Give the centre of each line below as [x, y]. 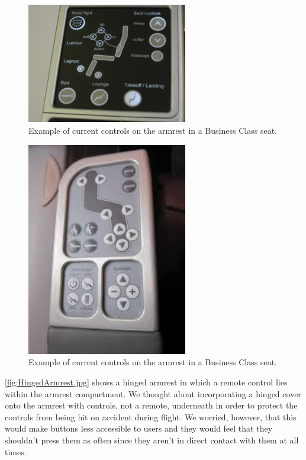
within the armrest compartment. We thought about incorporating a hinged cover [153, 393]
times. [16, 451]
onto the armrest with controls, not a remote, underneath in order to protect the [151, 405]
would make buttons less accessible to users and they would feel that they [139, 428]
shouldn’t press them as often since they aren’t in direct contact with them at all [152, 440]
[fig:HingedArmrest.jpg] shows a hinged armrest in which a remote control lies [146, 382]
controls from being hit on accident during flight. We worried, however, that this [151, 416]
